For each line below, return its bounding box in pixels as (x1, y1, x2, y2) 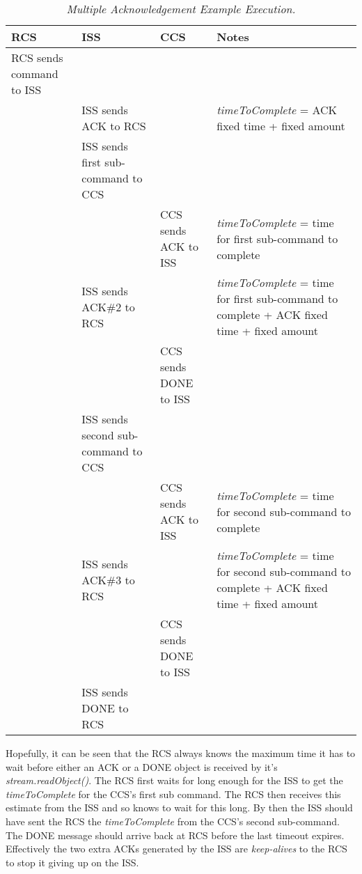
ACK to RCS (81, 118, 146, 134)
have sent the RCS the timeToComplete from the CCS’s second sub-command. (6, 813, 340, 828)
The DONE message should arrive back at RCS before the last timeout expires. (6, 827, 345, 842)
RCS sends (11, 49, 63, 65)
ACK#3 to (81, 571, 135, 588)
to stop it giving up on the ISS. (6, 855, 139, 869)
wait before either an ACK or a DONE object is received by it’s (6, 759, 278, 774)
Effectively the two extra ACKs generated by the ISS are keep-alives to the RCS (6, 841, 347, 856)
